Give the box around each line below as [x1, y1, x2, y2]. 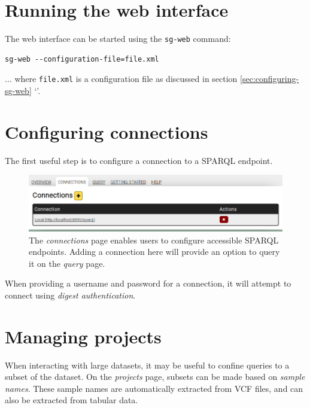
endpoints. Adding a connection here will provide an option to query [29, 245, 280, 258]
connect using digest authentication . [5, 288, 136, 301]
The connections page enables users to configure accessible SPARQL [29, 233, 279, 246]
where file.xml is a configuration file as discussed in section [14, 72, 238, 85]
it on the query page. [29, 257, 105, 269]
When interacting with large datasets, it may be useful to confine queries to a [5, 358, 290, 371]
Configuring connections [5, 119, 208, 144]
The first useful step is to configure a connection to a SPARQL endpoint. [5, 154, 273, 166]
